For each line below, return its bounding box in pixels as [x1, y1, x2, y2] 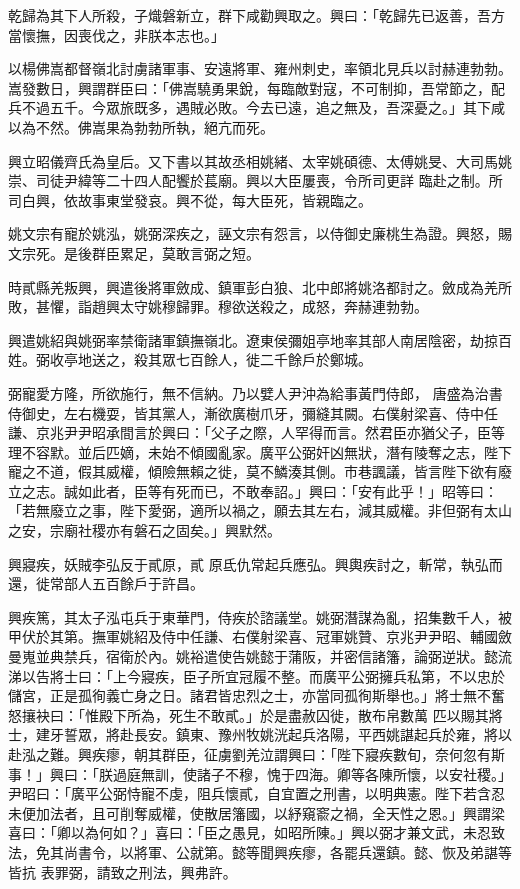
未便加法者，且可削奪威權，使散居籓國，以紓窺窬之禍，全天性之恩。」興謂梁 [8, 802, 505, 823]
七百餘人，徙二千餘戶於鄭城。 [175, 349, 372, 370]
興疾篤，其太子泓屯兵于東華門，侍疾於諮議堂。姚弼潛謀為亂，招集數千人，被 [8, 606, 512, 627]
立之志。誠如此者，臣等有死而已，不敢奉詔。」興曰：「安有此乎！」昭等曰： [8, 480, 498, 501]
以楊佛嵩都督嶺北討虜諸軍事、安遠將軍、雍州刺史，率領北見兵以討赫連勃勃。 [8, 58, 512, 79]
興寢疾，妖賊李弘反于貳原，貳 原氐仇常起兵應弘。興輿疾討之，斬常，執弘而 [8, 553, 503, 574]
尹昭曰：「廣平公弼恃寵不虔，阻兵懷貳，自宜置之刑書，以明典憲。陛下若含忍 [8, 783, 505, 804]
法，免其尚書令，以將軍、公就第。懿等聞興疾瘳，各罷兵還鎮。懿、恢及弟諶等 [8, 841, 512, 862]
